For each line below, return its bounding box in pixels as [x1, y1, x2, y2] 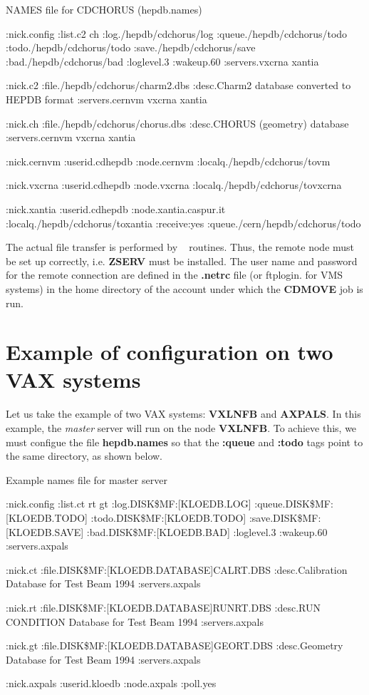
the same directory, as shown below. [6, 448, 163, 463]
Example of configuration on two [6, 337, 333, 366]
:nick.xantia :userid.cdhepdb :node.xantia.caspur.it [6, 201, 226, 216]
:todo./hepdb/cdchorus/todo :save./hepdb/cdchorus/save [6, 40, 256, 55]
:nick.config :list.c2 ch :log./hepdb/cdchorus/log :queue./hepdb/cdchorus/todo [6, 26, 348, 41]
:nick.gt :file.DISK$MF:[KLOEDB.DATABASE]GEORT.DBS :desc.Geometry [6, 638, 343, 653]
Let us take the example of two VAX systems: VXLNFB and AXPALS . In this [6, 406, 361, 421]
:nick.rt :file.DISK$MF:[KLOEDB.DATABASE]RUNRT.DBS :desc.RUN [6, 599, 321, 614]
